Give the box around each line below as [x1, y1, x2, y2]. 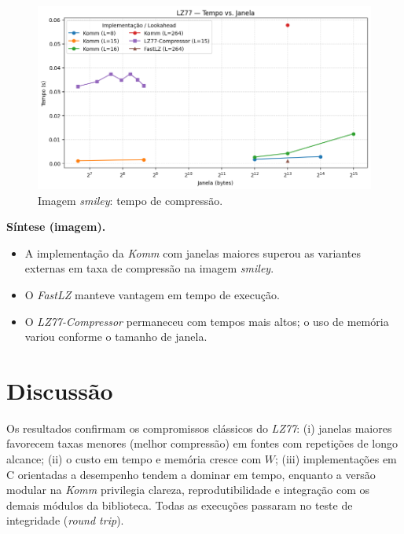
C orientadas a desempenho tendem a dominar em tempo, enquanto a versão [6, 466, 376, 482]
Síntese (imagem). [6, 218, 106, 235]
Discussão [6, 374, 113, 406]
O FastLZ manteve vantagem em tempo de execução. [24, 286, 280, 302]
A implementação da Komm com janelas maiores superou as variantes [24, 244, 361, 261]
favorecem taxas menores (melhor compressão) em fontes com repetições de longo [6, 435, 398, 452]
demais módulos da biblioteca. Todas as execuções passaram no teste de [6, 496, 353, 513]
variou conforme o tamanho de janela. [24, 328, 208, 345]
